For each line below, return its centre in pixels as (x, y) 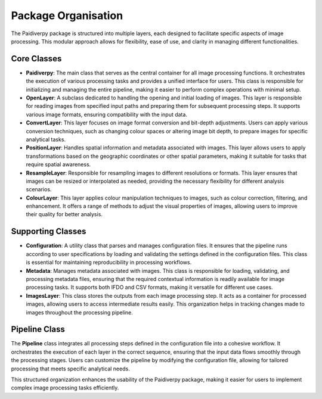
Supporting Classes (49, 231)
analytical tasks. (46, 139)
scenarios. (39, 189)
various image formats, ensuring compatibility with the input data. (107, 114)
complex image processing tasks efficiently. (65, 388)
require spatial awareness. (58, 164)
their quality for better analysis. (64, 214)
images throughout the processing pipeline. (80, 312)
